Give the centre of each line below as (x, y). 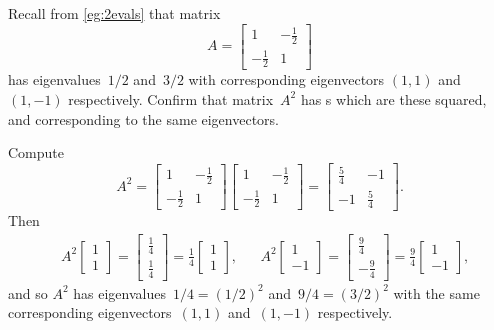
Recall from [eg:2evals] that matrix (114, 13)
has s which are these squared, (393, 98)
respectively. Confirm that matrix (171, 98)
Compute (36, 152)
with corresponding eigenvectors (286, 79)
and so (28, 292)
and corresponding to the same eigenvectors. (143, 118)
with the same (436, 292)
